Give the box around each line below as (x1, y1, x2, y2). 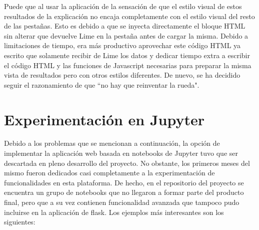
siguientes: (4, 216, 35, 227)
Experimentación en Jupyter (4, 109, 205, 129)
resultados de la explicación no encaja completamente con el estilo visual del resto (4, 11, 255, 21)
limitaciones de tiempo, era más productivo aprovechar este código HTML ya (4, 40, 241, 51)
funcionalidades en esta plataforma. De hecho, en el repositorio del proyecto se (4, 177, 244, 187)
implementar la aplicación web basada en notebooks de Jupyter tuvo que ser (4, 148, 238, 158)
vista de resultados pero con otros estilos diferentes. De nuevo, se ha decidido (4, 70, 240, 80)
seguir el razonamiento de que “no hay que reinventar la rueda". (4, 79, 199, 90)
